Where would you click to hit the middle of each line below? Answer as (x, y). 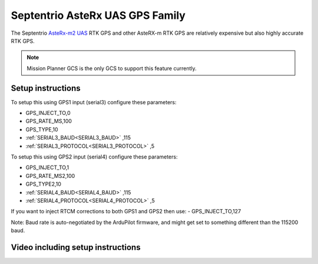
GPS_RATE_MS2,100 (50, 176)
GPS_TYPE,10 (42, 129)
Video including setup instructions (76, 247)
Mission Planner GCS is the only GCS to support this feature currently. (112, 68)
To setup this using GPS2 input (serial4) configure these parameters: (94, 157)
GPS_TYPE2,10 (44, 184)
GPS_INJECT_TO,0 (48, 113)
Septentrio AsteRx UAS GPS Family (98, 15)
